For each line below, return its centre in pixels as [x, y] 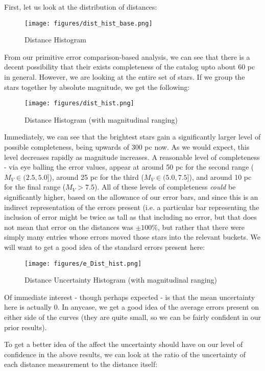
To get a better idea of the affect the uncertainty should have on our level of [124, 344]
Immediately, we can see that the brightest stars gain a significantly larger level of [132, 137]
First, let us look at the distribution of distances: [81, 7]
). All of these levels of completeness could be [165, 187]
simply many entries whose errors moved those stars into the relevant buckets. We [132, 237]
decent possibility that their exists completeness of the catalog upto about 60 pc [130, 67]
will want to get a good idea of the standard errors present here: [105, 247]
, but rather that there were [201, 227]
